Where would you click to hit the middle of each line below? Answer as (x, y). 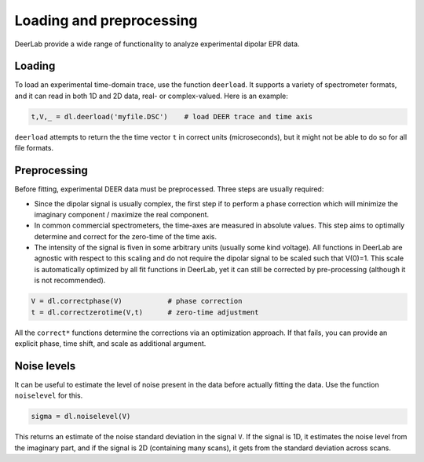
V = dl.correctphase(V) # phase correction (137, 301)
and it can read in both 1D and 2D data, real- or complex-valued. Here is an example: (151, 96)
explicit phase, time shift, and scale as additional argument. (110, 343)
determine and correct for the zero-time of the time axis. (126, 236)
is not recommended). (70, 280)
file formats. (34, 148)
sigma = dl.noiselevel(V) (81, 417)
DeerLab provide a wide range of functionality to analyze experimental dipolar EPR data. (157, 44)
